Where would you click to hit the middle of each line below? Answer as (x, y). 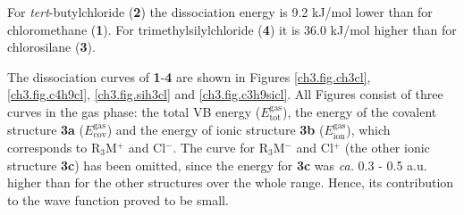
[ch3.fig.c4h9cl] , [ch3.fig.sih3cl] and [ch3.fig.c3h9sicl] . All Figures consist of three (225, 94)
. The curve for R (220, 147)
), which (368, 129)
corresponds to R (54, 147)
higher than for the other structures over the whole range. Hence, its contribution (231, 182)
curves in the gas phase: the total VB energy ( (134, 111)
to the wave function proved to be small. (118, 199)
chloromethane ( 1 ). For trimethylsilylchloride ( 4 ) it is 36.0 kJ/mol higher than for (232, 29)
